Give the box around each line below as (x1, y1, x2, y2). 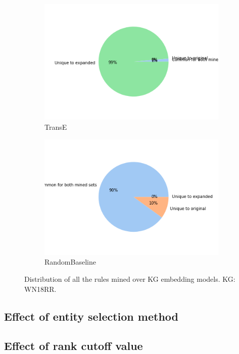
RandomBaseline (44, 257, 96, 267)
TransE (44, 121, 67, 132)
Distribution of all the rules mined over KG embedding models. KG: (24, 274, 235, 284)
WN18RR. (24, 283, 57, 294)
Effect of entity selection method (4, 308, 178, 324)
